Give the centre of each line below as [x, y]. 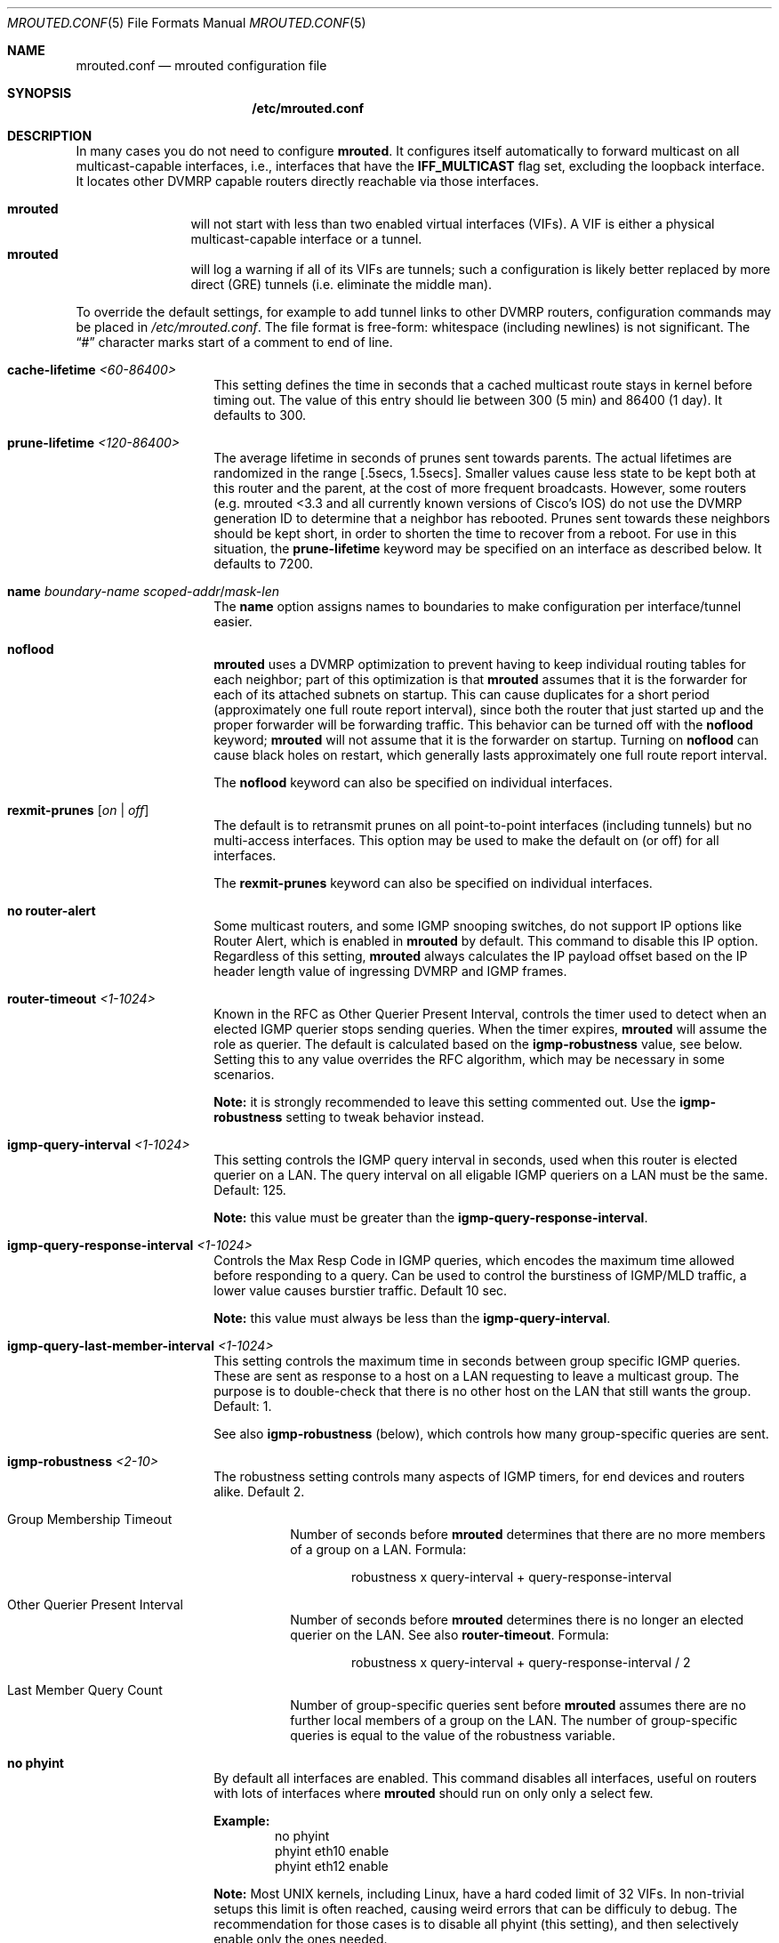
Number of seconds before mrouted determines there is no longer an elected [517, 1620]
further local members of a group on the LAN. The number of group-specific [514, 1720]
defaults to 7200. [263, 564]
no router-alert [52, 911]
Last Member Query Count [85, 1690]
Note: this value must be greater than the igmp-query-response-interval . [431, 1217]
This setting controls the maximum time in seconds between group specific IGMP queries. [477, 1361]
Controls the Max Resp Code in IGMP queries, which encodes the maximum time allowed [474, 1260]
